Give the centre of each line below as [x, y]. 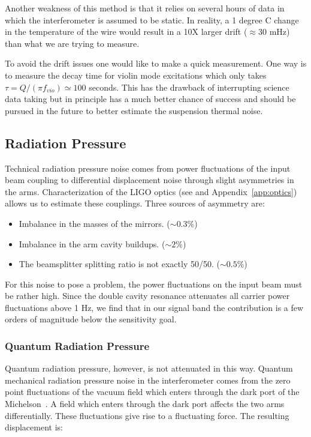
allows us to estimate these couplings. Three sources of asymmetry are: [135, 203]
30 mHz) [274, 32]
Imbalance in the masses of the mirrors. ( [94, 223]
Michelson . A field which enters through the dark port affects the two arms [145, 404]
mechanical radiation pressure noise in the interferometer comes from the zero [148, 380]
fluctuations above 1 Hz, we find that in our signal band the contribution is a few [154, 307]
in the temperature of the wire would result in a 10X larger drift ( [126, 32]
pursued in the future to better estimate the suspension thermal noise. [134, 110]
